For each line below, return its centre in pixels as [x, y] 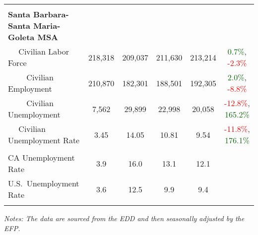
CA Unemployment [41, 157]
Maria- [47, 26]
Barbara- [51, 14]
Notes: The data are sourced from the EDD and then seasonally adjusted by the [124, 218]
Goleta [21, 37]
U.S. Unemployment [44, 183]
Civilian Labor [44, 51]
